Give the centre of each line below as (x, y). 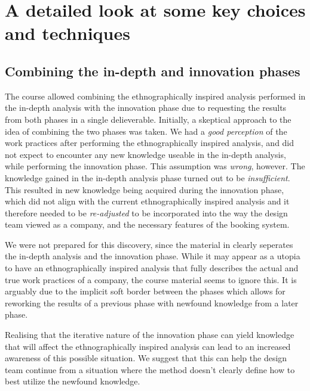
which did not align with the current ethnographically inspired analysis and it (147, 201)
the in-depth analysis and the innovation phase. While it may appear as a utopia (153, 256)
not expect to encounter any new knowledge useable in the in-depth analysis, (145, 154)
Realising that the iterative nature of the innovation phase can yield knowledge (150, 335)
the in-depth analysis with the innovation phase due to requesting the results (146, 108)
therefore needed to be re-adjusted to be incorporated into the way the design (146, 212)
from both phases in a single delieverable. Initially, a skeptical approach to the (148, 119)
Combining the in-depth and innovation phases (153, 71)
